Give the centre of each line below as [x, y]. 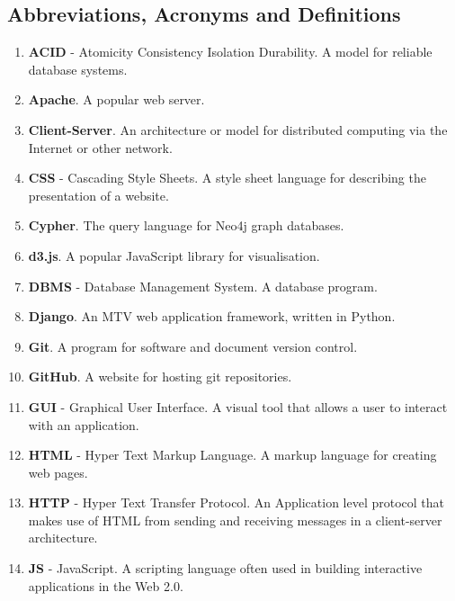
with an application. [84, 424]
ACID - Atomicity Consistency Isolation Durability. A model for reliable [230, 52]
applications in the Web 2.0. [106, 585]
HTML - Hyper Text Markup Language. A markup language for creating [232, 455]
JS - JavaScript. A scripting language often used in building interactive [225, 568]
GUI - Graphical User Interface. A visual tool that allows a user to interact [238, 406]
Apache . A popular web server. [116, 99]
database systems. [78, 69]
